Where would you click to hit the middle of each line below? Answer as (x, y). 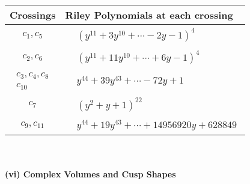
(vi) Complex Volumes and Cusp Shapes (90, 174)
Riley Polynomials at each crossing (149, 15)
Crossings (33, 15)
